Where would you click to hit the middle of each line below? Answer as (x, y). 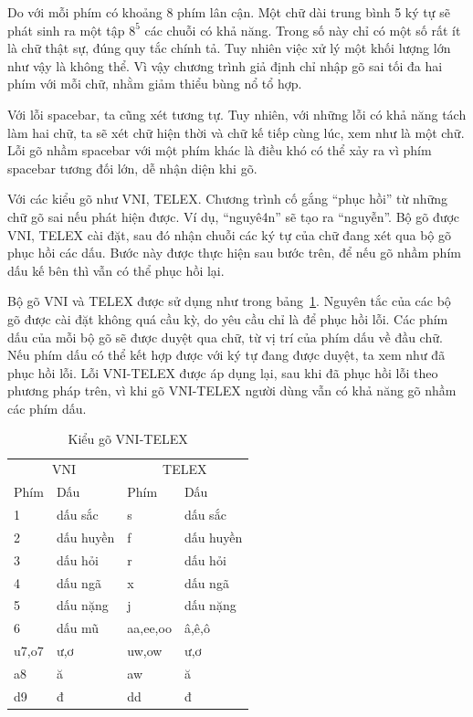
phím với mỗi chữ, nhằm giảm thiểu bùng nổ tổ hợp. (155, 84)
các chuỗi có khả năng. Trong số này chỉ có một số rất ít (303, 30)
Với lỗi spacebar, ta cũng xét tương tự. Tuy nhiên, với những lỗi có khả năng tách (237, 114)
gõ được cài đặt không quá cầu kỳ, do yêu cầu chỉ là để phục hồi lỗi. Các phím (228, 318)
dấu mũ (78, 628)
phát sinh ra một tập (66, 30)
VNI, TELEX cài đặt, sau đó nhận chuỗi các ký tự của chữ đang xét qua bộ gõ (229, 234)
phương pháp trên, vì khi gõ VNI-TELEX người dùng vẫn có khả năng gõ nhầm (232, 390)
